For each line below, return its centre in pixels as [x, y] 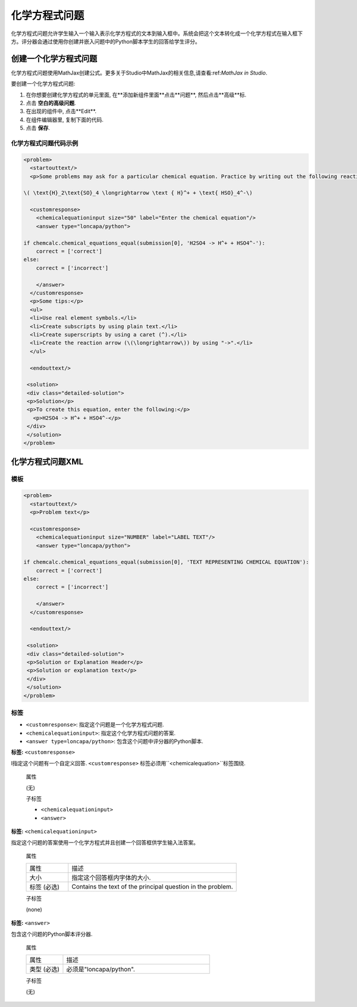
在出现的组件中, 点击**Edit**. [61, 111]
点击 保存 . [38, 128]
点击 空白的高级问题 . [51, 103]
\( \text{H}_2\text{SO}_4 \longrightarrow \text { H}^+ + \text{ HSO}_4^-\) [138, 193]
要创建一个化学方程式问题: [43, 84]
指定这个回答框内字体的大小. [111, 878]
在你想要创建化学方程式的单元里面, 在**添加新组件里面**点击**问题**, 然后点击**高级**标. [136, 95]
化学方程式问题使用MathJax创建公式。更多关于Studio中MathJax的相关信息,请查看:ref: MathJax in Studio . [139, 73]
